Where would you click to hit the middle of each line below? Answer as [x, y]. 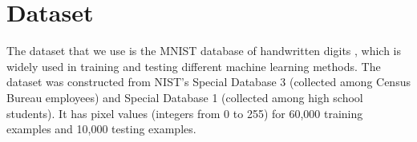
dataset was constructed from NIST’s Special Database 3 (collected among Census [208, 82]
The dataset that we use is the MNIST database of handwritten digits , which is [204, 51]
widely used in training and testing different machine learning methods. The [194, 66]
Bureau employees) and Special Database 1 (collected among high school [185, 97]
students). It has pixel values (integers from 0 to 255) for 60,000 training [185, 113]
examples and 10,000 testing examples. [101, 129]
